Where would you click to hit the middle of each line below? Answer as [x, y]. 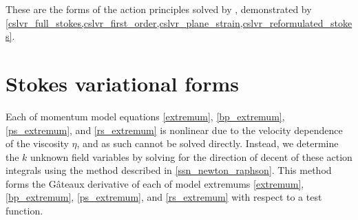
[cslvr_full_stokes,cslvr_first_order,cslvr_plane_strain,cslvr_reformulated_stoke [179, 22]
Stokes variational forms [122, 83]
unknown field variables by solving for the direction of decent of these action [191, 156]
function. [24, 211]
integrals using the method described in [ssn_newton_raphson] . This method [169, 170]
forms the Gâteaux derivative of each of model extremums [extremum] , [155, 183]
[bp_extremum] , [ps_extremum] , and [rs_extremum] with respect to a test [164, 197]
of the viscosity [37, 143]
